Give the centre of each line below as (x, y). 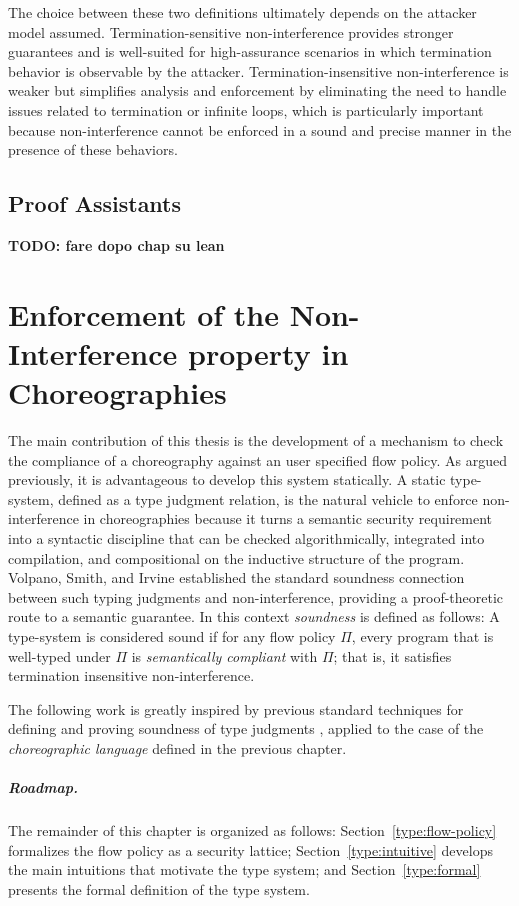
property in (268, 352)
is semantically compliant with (224, 655)
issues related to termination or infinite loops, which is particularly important (246, 109)
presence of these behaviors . (93, 149)
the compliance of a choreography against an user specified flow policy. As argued (258, 459)
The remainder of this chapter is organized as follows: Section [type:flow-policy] (252, 830)
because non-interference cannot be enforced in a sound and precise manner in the (260, 129)
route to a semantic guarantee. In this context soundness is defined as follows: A (254, 616)
